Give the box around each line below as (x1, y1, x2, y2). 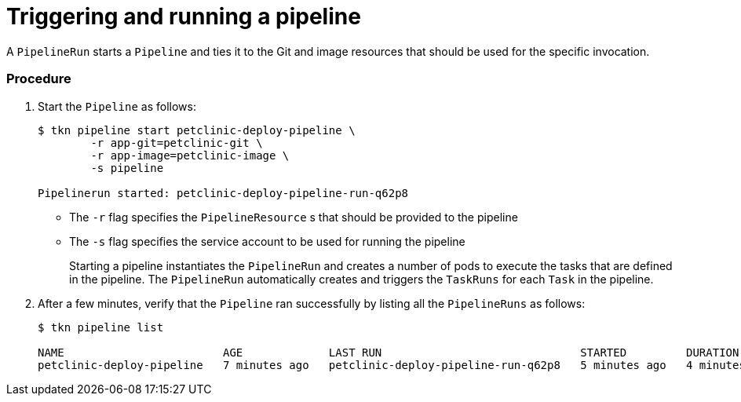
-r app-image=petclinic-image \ (90, 148, 290, 162)
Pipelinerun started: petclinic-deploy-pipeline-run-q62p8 (38, 186, 409, 199)
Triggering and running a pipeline (6, 3, 361, 30)
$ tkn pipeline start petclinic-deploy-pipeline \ (38, 123, 356, 137)
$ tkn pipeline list (38, 320, 164, 334)
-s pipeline (90, 161, 164, 174)
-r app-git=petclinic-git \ (90, 136, 263, 149)
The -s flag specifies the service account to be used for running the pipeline (69, 234, 465, 248)
